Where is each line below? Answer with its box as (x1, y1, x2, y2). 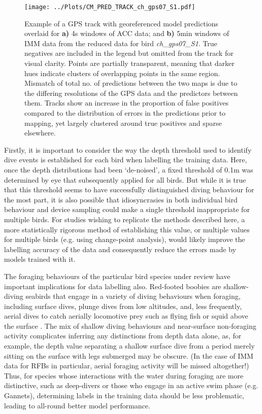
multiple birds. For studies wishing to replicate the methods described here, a (4, 214, 245, 224)
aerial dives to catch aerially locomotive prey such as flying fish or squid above (4, 310, 248, 321)
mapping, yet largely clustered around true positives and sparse (24, 117, 222, 128)
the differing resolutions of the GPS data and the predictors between (24, 87, 238, 98)
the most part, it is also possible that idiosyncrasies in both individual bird (4, 194, 238, 204)
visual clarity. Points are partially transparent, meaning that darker (24, 58, 235, 68)
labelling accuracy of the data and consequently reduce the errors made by (4, 244, 236, 254)
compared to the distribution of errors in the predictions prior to (24, 108, 226, 118)
